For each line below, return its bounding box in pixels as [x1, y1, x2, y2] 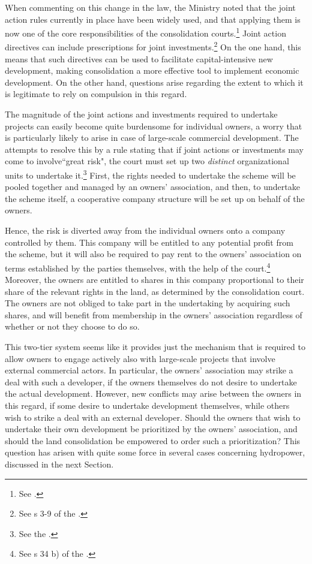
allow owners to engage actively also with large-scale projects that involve [5, 352, 275, 364]
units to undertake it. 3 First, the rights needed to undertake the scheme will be [5, 167, 296, 181]
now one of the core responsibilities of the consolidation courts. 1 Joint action [5, 25, 286, 39]
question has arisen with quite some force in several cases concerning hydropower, [5, 446, 305, 459]
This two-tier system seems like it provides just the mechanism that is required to [5, 340, 305, 353]
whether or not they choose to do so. [5, 320, 140, 333]
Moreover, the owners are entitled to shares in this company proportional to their [5, 273, 304, 286]
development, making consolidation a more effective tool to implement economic [5, 64, 299, 77]
